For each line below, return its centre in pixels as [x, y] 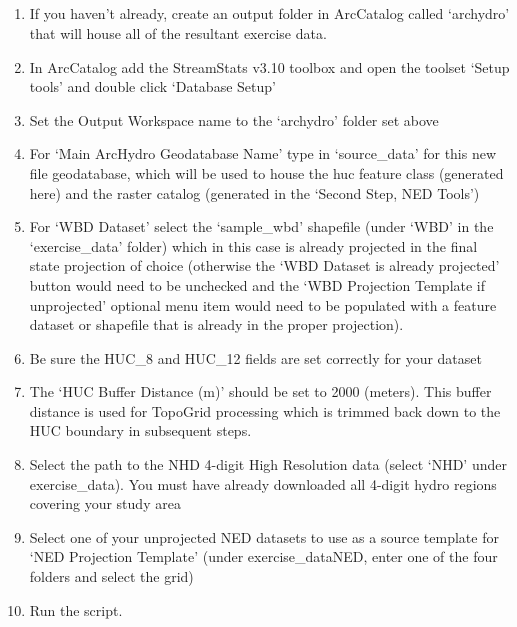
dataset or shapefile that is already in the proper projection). [216, 324]
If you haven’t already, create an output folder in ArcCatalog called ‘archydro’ [269, 13]
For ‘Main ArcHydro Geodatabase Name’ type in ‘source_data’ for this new [263, 153]
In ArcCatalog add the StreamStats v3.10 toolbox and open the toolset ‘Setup [269, 66]
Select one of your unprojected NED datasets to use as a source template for [264, 536]
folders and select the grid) [111, 576]
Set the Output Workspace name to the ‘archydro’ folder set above [234, 119]
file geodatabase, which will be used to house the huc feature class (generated [266, 172]
